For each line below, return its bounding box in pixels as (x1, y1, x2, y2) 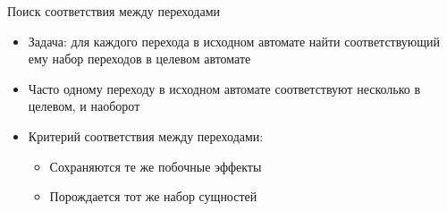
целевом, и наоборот (28, 97, 140, 115)
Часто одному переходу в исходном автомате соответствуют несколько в (28, 79, 421, 97)
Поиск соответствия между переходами (7, 2, 221, 20)
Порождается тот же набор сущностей (49, 187, 257, 206)
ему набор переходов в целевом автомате (28, 49, 251, 68)
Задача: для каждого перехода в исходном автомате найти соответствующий (28, 31, 441, 50)
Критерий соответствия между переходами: (28, 126, 264, 145)
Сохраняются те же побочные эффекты (49, 156, 262, 175)
